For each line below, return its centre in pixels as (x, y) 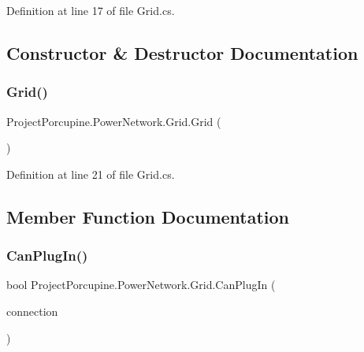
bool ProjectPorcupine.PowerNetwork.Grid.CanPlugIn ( (141, 285)
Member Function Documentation (148, 216)
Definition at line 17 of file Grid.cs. (91, 10)
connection (32, 311)
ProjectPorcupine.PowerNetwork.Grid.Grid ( (114, 121)
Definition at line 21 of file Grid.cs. (91, 174)
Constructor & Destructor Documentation (182, 52)
